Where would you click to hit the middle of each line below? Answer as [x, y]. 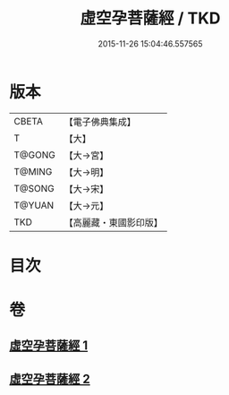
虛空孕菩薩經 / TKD [150, 18]
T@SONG [34, 188]
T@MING [33, 171]
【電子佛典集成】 [100, 122]
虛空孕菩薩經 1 [49, 346]
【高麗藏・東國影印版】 [113, 222]
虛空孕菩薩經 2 [50, 378]
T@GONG [34, 155]
